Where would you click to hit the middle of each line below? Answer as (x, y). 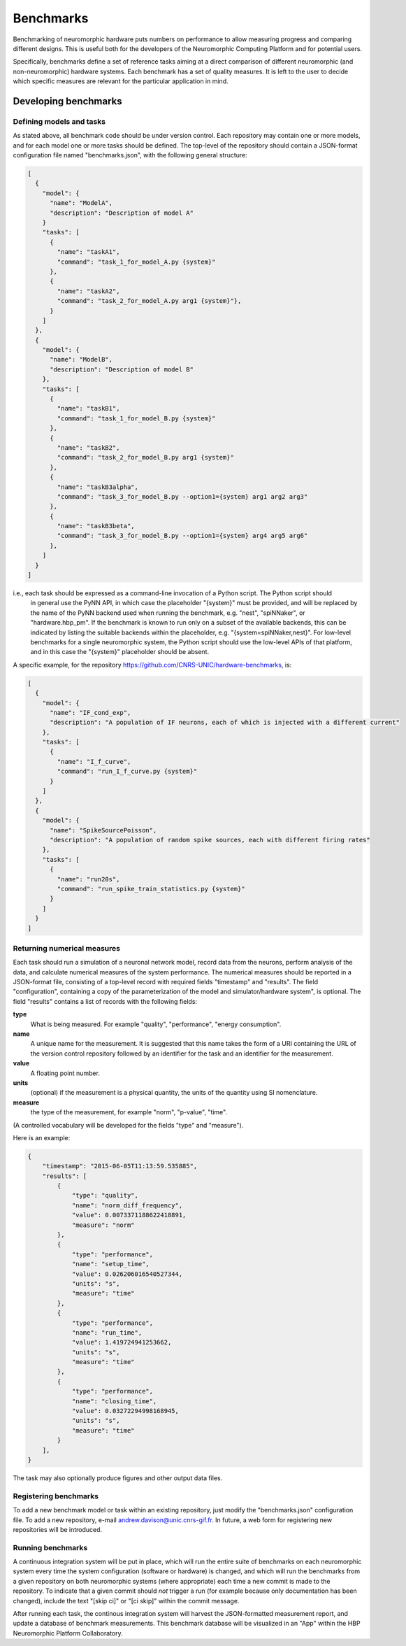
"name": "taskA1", (88, 252)
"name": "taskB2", (88, 447)
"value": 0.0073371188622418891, (129, 1215)
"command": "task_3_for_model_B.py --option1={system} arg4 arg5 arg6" (182, 536)
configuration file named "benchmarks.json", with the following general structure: (130, 155)
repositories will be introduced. (58, 1529)
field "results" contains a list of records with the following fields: (105, 1001)
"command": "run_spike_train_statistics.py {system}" (151, 889)
